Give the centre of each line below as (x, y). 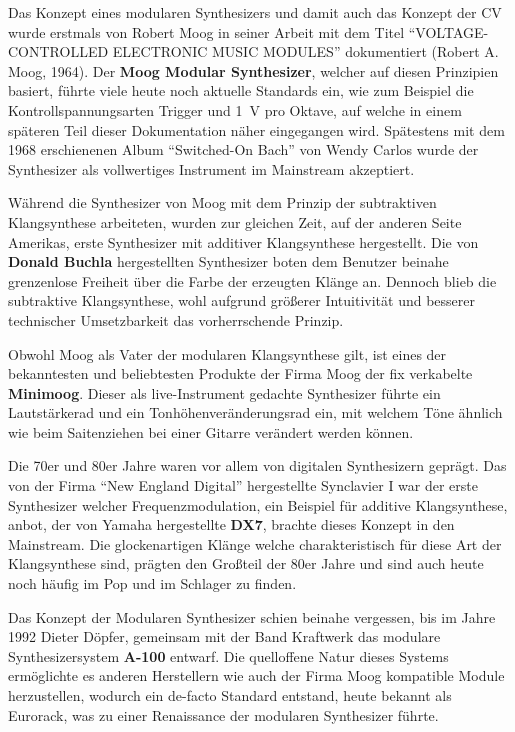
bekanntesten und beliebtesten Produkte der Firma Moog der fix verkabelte (240, 373)
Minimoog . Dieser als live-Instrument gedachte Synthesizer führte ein (224, 392)
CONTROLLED (58, 51)
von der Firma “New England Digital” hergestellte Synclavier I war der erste (243, 485)
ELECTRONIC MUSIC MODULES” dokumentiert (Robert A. (305, 51)
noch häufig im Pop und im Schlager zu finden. (152, 583)
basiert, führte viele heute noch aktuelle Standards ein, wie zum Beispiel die (241, 90)
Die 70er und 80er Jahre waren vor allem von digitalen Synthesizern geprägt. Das (257, 465)
